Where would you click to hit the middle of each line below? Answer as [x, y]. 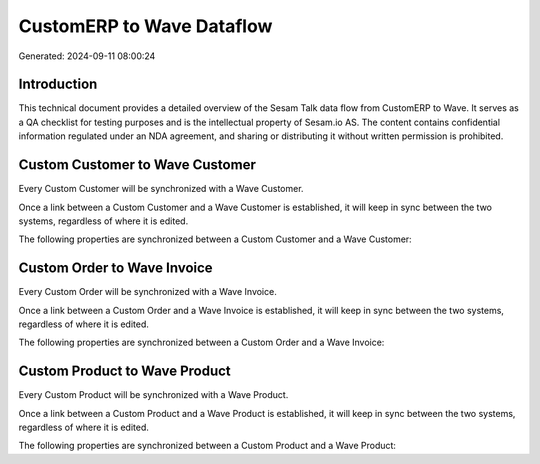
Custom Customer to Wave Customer [137, 165]
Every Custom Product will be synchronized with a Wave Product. [153, 395]
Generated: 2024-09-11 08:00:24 [87, 56]
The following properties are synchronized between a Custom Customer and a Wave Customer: [215, 239]
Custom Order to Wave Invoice [116, 268]
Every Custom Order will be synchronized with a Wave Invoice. [147, 292]
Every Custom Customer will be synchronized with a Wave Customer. [161, 189]
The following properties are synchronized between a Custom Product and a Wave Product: [207, 446]
